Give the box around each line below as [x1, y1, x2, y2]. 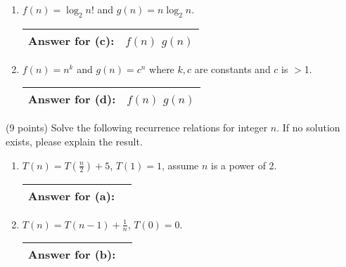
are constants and [194, 61, 271, 76]
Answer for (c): [27, 32, 115, 48]
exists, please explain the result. [6, 133, 143, 148]
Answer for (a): [27, 187, 115, 204]
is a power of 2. [211, 157, 277, 172]
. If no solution [276, 120, 340, 135]
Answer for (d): [27, 91, 116, 108]
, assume [162, 157, 199, 172]
